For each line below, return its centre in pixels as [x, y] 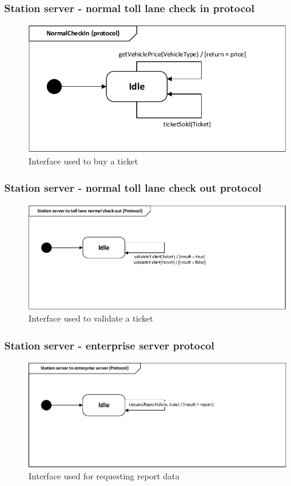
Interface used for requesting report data [104, 475]
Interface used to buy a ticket [84, 160]
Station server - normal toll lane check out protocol [133, 188]
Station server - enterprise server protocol [109, 345]
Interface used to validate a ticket [91, 318]
